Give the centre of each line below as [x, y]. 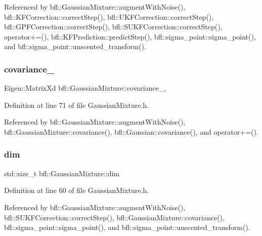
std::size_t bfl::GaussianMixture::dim [62, 173]
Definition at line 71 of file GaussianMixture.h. [76, 105]
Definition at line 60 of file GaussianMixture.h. [76, 190]
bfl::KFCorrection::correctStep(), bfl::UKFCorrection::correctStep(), [109, 16]
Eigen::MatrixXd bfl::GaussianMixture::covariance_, [85, 88]
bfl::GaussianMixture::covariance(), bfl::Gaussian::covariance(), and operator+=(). [131, 131]
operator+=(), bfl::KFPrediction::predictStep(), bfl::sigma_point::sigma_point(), [130, 36]
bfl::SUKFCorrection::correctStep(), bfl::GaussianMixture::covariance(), [114, 217]
